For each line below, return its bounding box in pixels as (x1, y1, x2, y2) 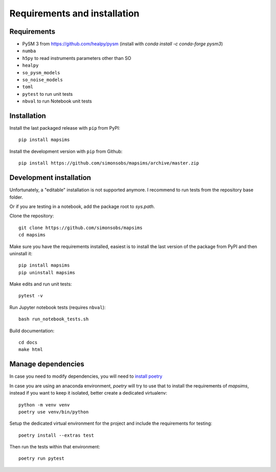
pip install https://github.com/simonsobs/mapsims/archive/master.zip (18, 160, 199, 166)
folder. (9, 194, 23, 200)
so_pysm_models (22, 70, 61, 75)
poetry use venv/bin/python (18, 409, 89, 415)
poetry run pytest (18, 456, 65, 461)
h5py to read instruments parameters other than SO (22, 55, 131, 61)
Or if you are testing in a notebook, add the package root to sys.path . (9, 203, 155, 210)
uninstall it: (9, 250, 33, 256)
